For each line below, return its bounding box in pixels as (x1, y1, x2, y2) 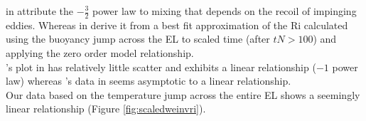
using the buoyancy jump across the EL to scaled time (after (6, 31, 270, 46)
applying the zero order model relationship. (6, 46, 194, 60)
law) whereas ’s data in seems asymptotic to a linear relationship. (6, 73, 291, 88)
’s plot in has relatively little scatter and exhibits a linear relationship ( (6, 59, 316, 74)
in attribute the (6, 4, 73, 18)
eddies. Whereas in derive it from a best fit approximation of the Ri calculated (6, 17, 348, 32)
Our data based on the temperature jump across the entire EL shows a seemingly (6, 87, 360, 102)
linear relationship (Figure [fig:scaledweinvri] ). (6, 101, 206, 116)
